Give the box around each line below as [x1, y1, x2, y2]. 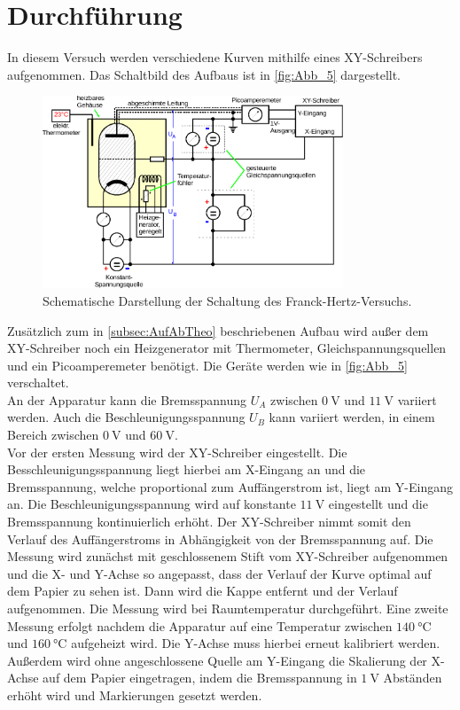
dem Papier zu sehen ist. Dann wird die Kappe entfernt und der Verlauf [7, 581, 398, 600]
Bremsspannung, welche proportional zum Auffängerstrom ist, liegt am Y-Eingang [7, 477, 453, 495]
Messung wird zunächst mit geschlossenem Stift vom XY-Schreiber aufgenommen [7, 547, 448, 566]
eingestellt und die [328, 495, 428, 513]
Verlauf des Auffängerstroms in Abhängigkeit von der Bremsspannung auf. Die [7, 529, 433, 548]
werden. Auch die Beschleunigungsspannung [7, 408, 246, 426]
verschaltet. [7, 373, 69, 392]
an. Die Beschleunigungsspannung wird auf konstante [7, 495, 296, 513]
